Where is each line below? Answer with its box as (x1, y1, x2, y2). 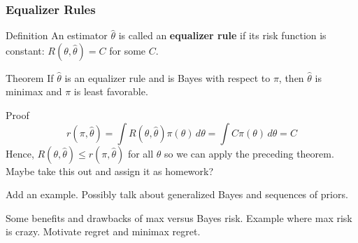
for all (127, 146, 154, 160)
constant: (6, 43, 45, 57)
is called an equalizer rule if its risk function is (118, 28, 327, 43)
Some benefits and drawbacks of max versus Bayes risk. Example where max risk (6, 210, 352, 225)
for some (109, 43, 146, 57)
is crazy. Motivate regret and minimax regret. (6, 224, 201, 239)
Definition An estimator (6, 28, 108, 43)
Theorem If (6, 70, 54, 85)
